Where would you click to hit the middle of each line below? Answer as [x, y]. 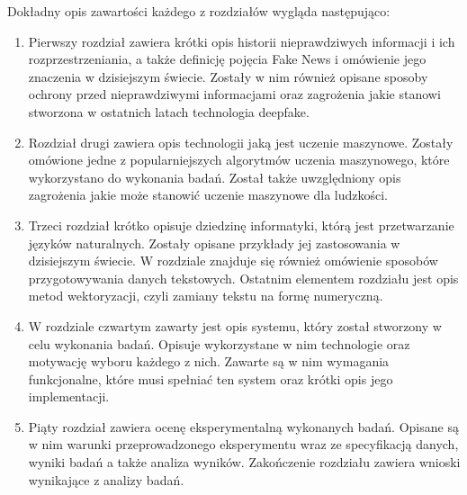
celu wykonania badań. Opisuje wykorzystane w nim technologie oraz [219, 343]
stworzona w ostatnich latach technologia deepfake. [169, 111]
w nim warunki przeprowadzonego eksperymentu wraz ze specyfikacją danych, [243, 444]
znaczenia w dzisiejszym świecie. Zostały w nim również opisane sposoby [228, 76]
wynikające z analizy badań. [106, 479]
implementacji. [69, 396]
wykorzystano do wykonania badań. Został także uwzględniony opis [215, 177]
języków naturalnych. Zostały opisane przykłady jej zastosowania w [214, 243]
